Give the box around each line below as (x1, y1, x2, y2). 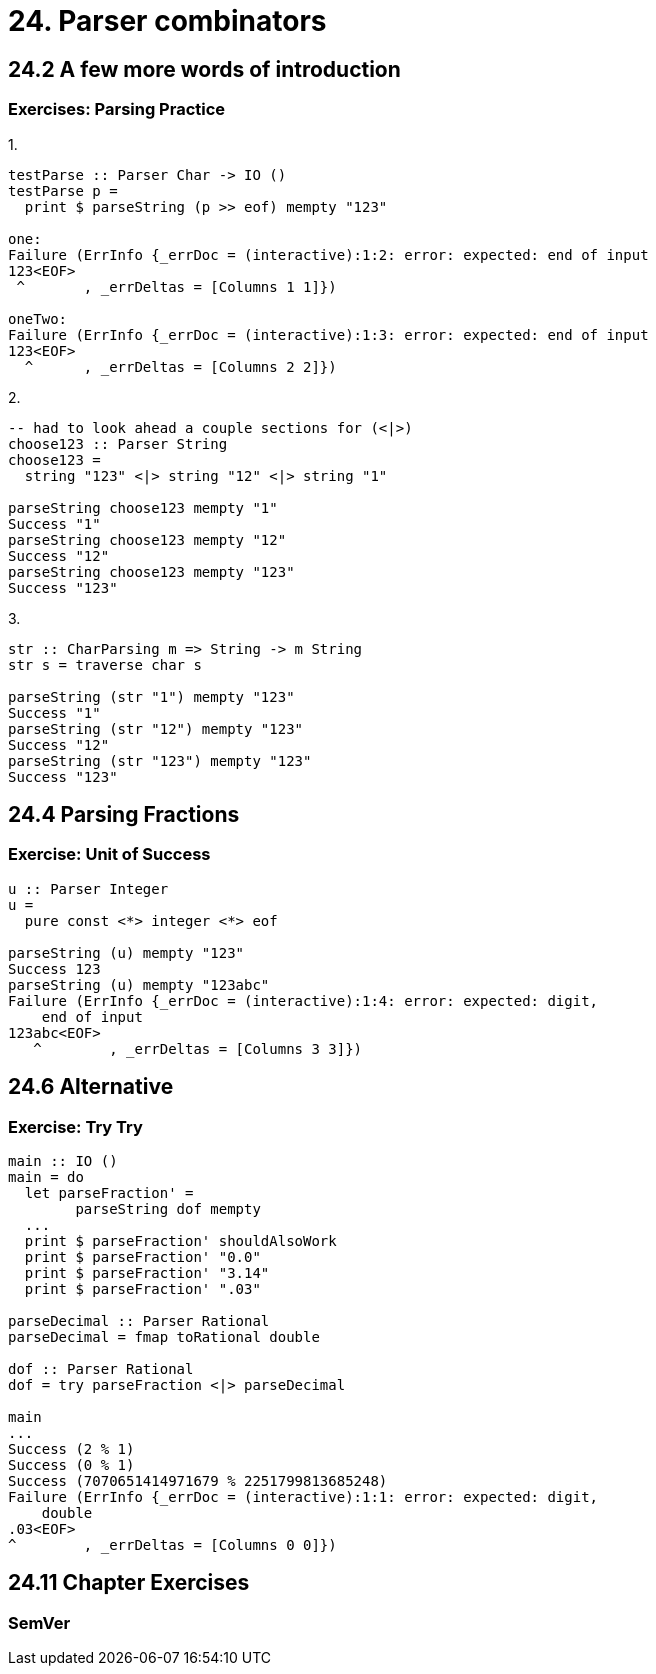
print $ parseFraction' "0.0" (24, 1248, 261, 1265)
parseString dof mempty (75, 1200, 261, 1217)
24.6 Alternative (8, 1074, 174, 1100)
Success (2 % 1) (8, 1440, 135, 1457)
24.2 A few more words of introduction (8, 56, 401, 82)
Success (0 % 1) (8, 1456, 135, 1473)
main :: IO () (8, 1152, 118, 1169)
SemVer (8, 1612, 71, 1633)
